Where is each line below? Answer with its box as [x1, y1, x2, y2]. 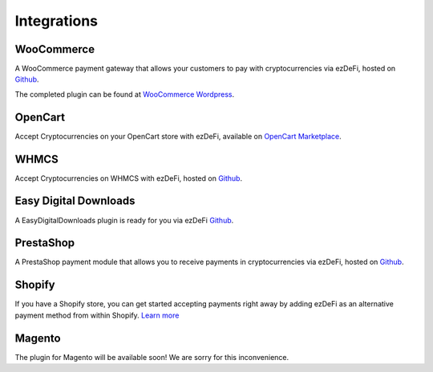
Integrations [14, 12, 99, 30]
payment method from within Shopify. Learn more [14, 310, 180, 320]
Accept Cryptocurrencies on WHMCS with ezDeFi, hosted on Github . [14, 173, 243, 183]
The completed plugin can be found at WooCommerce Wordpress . [14, 89, 235, 99]
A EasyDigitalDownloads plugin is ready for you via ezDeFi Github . [14, 215, 234, 225]
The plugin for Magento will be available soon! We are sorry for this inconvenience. [14, 352, 289, 362]
